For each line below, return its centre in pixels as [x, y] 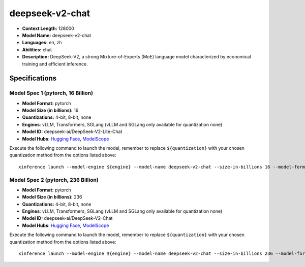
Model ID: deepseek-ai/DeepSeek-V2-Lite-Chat [72, 131]
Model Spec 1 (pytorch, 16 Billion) [51, 93]
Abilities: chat [37, 49]
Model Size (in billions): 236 [52, 197]
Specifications [33, 78]
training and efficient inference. [55, 64]
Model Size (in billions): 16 [50, 110]
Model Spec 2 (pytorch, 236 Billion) [54, 180]
